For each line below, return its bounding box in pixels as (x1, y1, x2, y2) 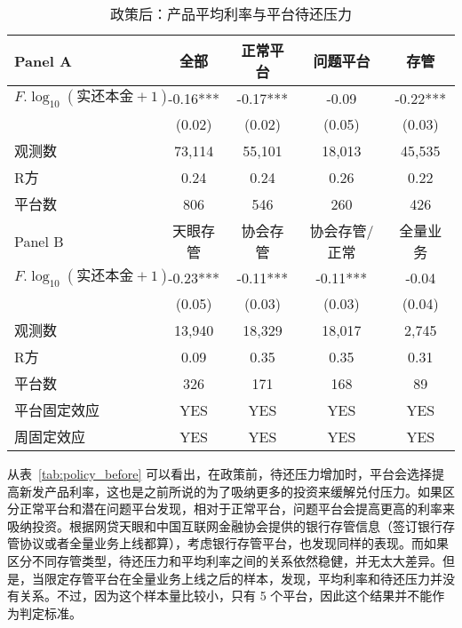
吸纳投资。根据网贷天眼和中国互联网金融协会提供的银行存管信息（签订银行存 (7, 516, 455, 535)
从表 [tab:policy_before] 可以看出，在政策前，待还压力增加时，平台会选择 (7, 465, 433, 482)
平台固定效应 (14, 400, 100, 420)
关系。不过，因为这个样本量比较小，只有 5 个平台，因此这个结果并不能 (19, 586, 433, 605)
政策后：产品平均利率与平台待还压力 (109, 4, 352, 24)
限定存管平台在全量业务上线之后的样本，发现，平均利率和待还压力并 (44, 568, 442, 587)
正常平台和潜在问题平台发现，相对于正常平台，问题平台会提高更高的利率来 (19, 499, 455, 518)
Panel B (14, 230, 64, 251)
